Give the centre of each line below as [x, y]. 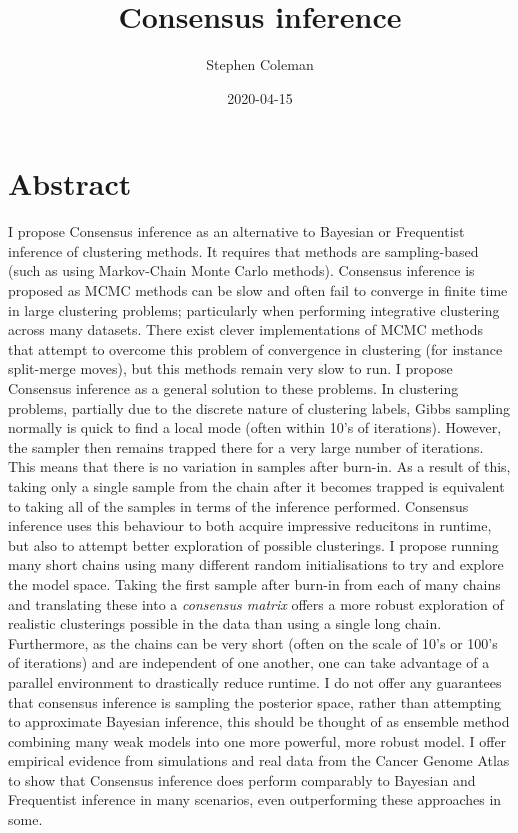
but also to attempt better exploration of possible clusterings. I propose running [253, 544]
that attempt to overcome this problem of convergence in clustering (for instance [255, 348]
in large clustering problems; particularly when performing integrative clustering [254, 309]
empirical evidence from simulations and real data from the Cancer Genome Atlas [259, 760]
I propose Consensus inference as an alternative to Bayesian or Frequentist [236, 231]
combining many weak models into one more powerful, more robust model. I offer [257, 740]
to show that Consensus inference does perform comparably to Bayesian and [242, 779]
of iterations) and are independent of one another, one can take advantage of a [249, 662]
